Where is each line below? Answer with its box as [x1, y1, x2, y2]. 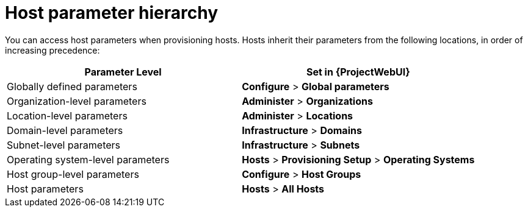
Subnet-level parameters [7, 138, 121, 151]
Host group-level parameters [7, 168, 139, 180]
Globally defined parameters [7, 80, 137, 93]
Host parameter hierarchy [5, 2, 219, 23]
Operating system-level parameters [7, 153, 170, 166]
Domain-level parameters [7, 124, 123, 136]
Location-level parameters [7, 109, 128, 122]
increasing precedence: [5, 44, 100, 55]
